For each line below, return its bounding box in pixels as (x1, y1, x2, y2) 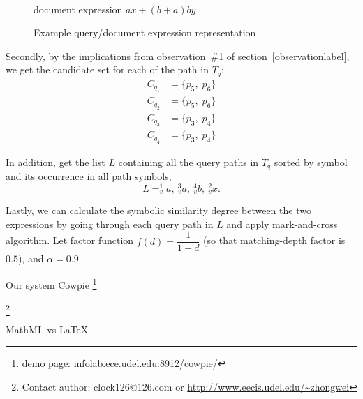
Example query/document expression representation (34, 25, 256, 40)
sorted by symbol (274, 154, 348, 169)
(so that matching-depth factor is (203, 233, 346, 248)
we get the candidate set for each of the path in (6, 62, 209, 77)
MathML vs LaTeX (6, 322, 89, 336)
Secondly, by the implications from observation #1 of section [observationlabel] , (6, 48, 350, 63)
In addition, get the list (6, 154, 105, 169)
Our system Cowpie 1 (6, 276, 97, 292)
